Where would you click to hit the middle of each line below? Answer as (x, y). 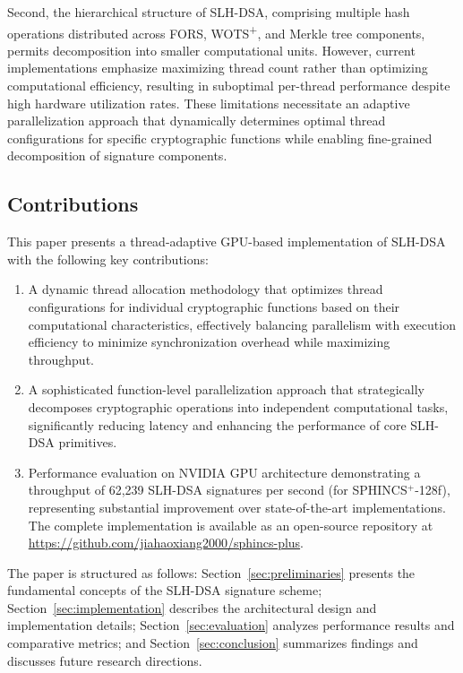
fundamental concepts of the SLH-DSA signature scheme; (165, 590)
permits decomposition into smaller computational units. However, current (211, 50)
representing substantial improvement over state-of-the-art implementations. (237, 507)
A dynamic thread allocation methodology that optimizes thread (206, 289)
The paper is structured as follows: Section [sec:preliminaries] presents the (211, 572)
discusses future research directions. (105, 660)
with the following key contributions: (108, 259)
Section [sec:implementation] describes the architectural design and (192, 607)
